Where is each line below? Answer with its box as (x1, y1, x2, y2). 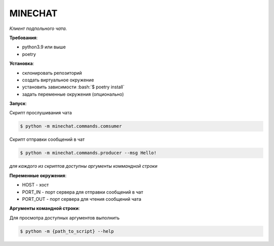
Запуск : (9, 101, 27, 107)
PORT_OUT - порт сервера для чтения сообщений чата (22, 196, 142, 202)
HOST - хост (22, 182, 49, 188)
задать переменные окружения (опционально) (22, 91, 124, 97)
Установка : (9, 60, 35, 67)
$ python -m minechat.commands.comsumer (20, 124, 122, 129)
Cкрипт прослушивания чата (9, 110, 72, 116)
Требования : (9, 35, 38, 41)
